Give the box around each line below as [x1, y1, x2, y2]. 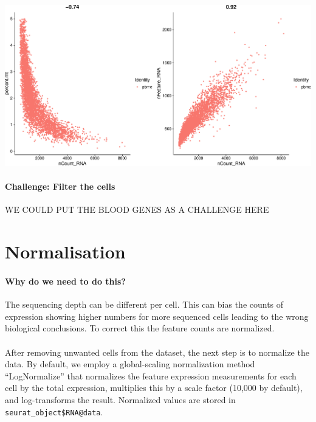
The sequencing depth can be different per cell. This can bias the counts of [5, 298, 284, 311]
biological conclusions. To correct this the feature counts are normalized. [5, 322, 275, 334]
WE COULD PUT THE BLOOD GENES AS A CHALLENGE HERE [5, 203, 269, 216]
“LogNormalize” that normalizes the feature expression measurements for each [5, 369, 297, 382]
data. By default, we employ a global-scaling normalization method [5, 358, 255, 370]
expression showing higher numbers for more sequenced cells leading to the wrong [5, 310, 309, 322]
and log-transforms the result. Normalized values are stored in [5, 393, 236, 406]
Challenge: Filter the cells [5, 180, 115, 193]
